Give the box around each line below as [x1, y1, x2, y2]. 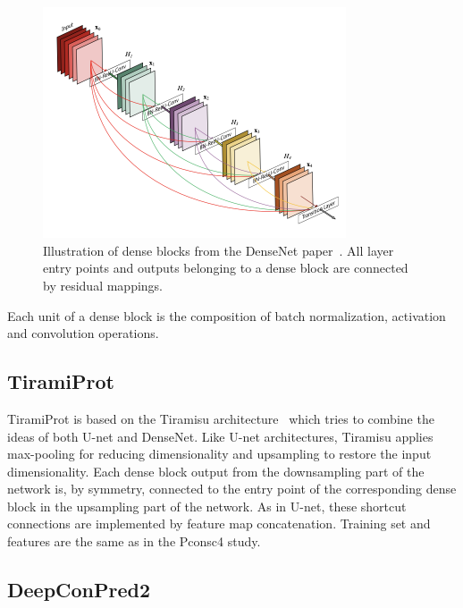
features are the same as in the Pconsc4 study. [7, 532, 261, 551]
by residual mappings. [43, 275, 163, 294]
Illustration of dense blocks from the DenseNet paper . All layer [43, 241, 394, 259]
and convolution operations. [7, 324, 159, 342]
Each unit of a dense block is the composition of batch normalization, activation [7, 306, 446, 325]
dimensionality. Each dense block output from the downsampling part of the [7, 461, 425, 480]
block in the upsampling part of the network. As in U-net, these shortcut [7, 496, 407, 515]
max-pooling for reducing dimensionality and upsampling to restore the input [7, 444, 432, 463]
